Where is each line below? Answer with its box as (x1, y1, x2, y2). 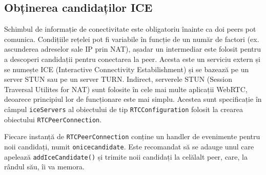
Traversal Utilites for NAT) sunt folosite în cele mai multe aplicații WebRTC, (4, 83, 248, 94)
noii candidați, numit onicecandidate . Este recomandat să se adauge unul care (4, 141, 254, 151)
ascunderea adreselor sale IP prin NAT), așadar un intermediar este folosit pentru (4, 43, 261, 54)
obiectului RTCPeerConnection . (4, 114, 102, 124)
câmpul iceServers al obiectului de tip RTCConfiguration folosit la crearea (4, 103, 243, 114)
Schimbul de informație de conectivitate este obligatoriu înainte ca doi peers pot (4, 24, 256, 34)
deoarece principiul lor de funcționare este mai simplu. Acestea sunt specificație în (4, 94, 262, 104)
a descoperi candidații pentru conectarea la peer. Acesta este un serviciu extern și (4, 53, 260, 64)
